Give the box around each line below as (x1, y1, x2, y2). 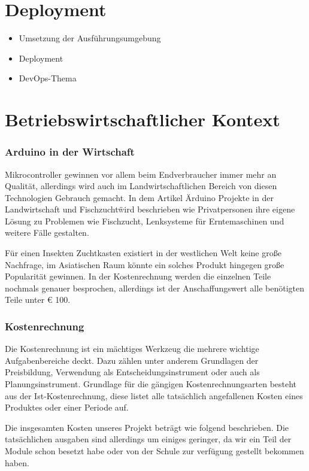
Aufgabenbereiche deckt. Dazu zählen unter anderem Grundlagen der (5, 354, 259, 366)
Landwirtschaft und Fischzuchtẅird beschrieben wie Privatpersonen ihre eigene (5, 203, 295, 215)
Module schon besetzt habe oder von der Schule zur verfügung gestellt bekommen (5, 445, 304, 457)
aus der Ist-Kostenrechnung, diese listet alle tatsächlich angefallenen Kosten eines (5, 389, 303, 402)
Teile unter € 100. (5, 293, 71, 306)
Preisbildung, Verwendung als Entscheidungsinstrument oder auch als (5, 366, 260, 378)
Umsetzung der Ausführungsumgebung (19, 32, 161, 44)
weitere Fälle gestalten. (5, 226, 89, 239)
